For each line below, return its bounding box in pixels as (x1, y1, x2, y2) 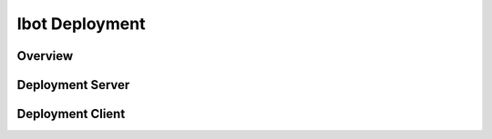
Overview (16, 48, 74, 64)
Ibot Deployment (16, 14, 146, 34)
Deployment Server (16, 77, 130, 93)
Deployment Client (16, 106, 126, 122)
